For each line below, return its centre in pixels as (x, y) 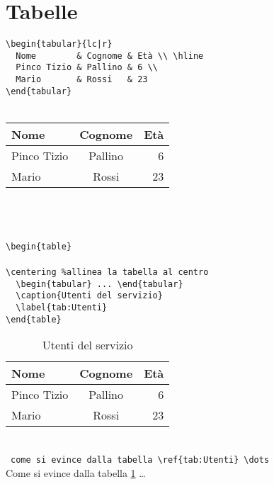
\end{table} (34, 319)
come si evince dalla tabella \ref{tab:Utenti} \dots (140, 460)
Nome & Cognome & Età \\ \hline (110, 56)
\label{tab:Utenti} (62, 308)
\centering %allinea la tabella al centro (107, 272)
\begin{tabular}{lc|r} (59, 44)
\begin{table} (39, 246)
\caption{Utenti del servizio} (89, 296)
